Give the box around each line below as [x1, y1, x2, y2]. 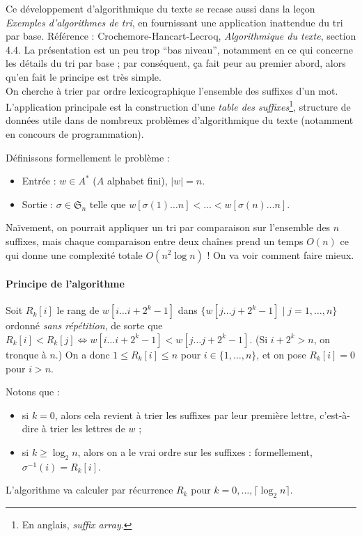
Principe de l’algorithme [6, 276, 125, 291]
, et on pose [256, 347, 306, 361]
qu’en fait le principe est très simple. [6, 69, 162, 84]
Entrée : [22, 173, 56, 188]
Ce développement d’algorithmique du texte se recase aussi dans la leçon [6, 1, 315, 15]
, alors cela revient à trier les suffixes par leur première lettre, [54, 407, 317, 422]
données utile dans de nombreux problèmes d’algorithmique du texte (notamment [6, 113, 354, 127]
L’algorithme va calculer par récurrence [6, 482, 173, 497]
